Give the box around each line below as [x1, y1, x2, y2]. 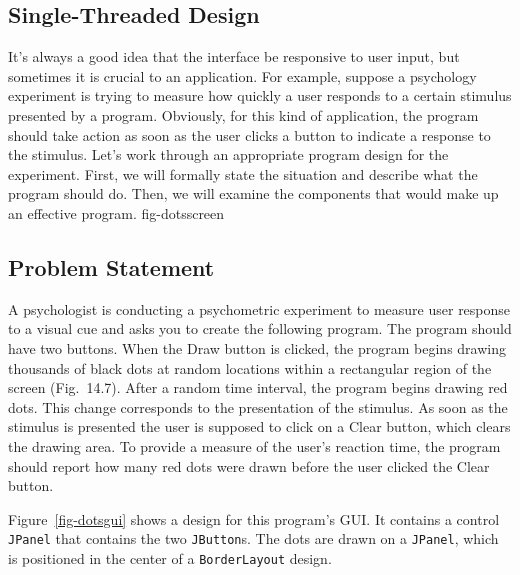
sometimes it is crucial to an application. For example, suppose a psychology [8, 65, 477, 86]
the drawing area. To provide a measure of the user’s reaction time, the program [8, 435, 501, 456]
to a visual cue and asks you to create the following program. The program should [8, 318, 512, 339]
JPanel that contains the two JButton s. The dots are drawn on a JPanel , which [8, 528, 499, 549]
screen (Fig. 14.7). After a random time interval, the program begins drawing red [8, 377, 508, 398]
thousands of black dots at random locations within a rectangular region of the [8, 357, 492, 378]
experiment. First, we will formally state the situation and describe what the [8, 163, 478, 184]
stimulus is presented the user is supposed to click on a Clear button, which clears [8, 416, 511, 437]
